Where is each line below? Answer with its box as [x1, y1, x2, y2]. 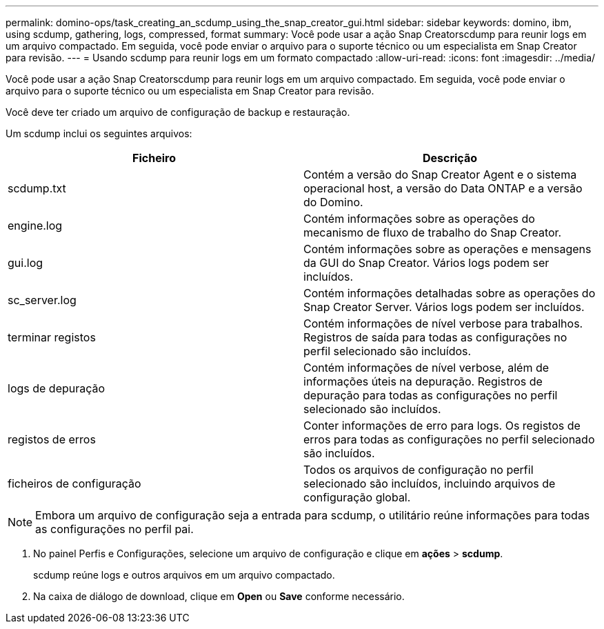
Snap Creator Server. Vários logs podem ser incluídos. [303, 300, 585, 314]
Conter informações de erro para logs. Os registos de [303, 419, 581, 432]
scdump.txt [8, 181, 66, 195]
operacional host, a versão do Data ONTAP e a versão [303, 181, 583, 195]
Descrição [422, 151, 478, 165]
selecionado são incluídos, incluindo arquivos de [303, 477, 556, 490]
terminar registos [8, 330, 96, 344]
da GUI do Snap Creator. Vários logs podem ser [303, 256, 550, 270]
